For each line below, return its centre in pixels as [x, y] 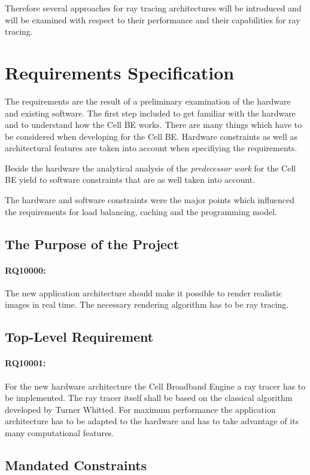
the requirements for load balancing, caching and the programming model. [141, 211]
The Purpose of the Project [92, 243]
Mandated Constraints [76, 465]
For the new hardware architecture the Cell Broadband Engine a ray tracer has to [155, 386]
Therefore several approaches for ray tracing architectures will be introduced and [153, 8]
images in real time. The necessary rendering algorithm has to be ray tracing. [147, 304]
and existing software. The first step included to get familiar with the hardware [150, 113]
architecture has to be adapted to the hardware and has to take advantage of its [152, 421]
